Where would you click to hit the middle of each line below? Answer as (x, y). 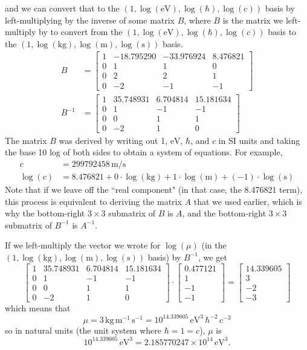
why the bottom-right (45, 213)
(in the (214, 245)
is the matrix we (253, 20)
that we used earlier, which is (248, 201)
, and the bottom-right (224, 213)
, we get (213, 257)
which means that (38, 307)
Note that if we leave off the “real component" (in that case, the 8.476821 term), (154, 189)
